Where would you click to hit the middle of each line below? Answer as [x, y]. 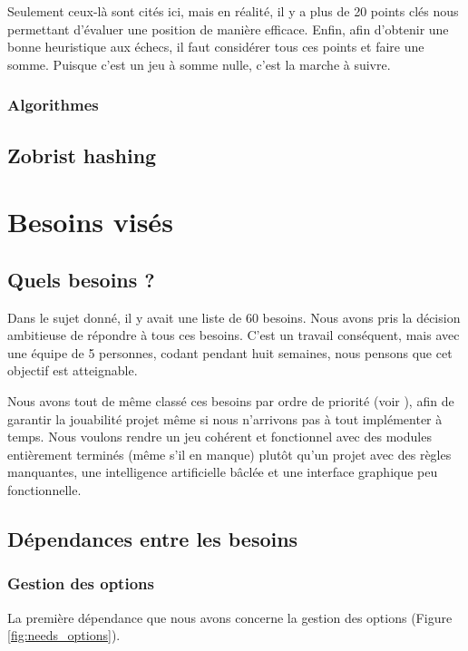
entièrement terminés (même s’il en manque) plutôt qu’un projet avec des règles [229, 454]
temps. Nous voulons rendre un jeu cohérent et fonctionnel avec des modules [219, 437]
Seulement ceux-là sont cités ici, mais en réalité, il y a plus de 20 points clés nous [233, 11]
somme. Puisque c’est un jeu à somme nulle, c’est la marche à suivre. [199, 64]
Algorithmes [53, 105]
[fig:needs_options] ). [64, 635]
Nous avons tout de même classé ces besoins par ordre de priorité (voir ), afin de [231, 400]
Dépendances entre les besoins [153, 538]
